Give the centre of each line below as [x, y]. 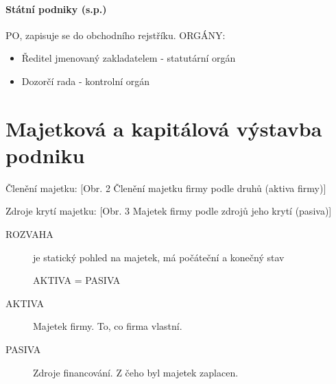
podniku [45, 155]
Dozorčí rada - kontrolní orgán [86, 81]
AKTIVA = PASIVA [77, 280]
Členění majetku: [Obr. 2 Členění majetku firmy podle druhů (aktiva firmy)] [166, 188]
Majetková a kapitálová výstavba [164, 128]
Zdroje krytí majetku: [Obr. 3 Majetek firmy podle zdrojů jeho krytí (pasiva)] [169, 211]
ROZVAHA [29, 234]
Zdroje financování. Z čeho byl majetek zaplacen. [136, 372]
